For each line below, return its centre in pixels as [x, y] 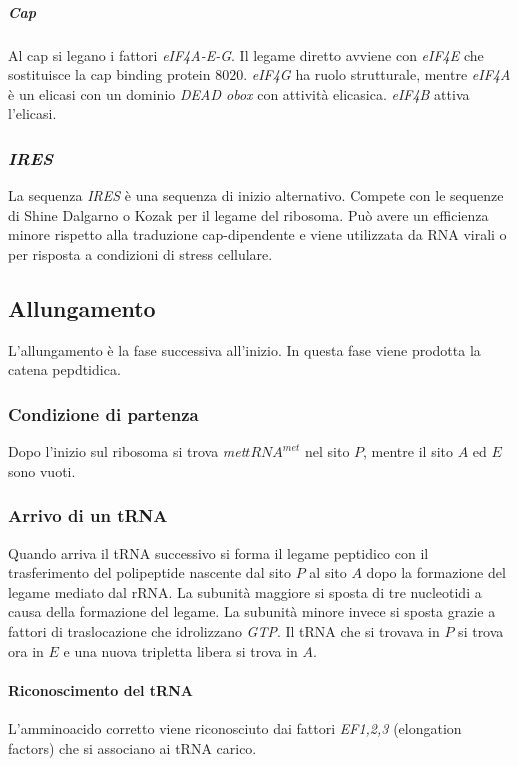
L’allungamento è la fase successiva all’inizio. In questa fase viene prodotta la [244, 349]
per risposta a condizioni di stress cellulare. [140, 253]
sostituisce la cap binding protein [109, 74]
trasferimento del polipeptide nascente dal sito [150, 572]
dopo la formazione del [436, 572]
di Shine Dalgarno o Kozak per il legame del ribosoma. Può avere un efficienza [248, 214]
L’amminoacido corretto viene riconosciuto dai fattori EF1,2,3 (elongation [235, 727]
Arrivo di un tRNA [88, 515]
